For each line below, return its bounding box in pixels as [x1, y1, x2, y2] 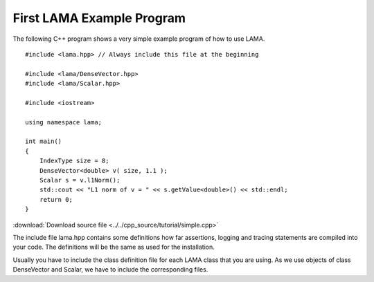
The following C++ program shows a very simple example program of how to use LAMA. [12, 35, 265, 43]
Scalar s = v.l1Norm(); [39, 176, 121, 185]
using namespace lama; [25, 118, 103, 126]
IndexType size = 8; [39, 157, 109, 165]
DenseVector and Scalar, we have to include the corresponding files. [12, 265, 208, 274]
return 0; [39, 196, 73, 203]
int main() [25, 138, 62, 145]
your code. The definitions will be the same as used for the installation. [12, 243, 215, 252]
